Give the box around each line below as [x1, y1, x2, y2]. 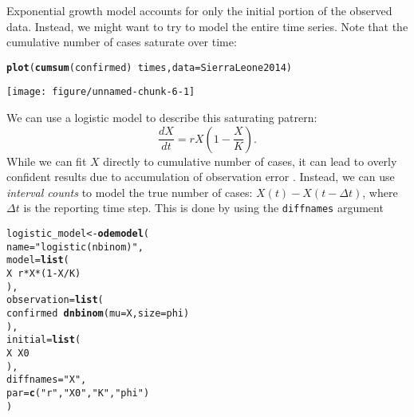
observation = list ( [6, 294, 104, 306]
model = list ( [6, 254, 69, 266]
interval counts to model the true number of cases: [6, 183, 253, 200]
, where [362, 183, 398, 200]
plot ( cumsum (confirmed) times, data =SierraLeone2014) [6, 61, 292, 73]
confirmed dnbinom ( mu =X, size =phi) [6, 308, 190, 320]
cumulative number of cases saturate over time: [6, 33, 237, 50]
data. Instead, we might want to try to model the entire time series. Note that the [6, 18, 408, 34]
